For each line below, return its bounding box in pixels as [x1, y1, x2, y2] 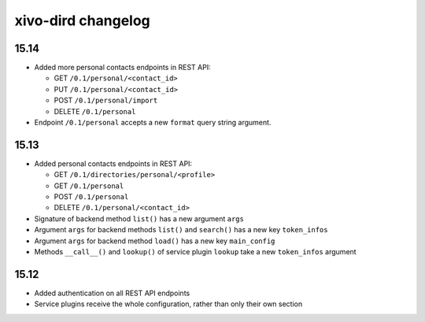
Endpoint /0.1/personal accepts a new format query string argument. [34, 118, 272, 128]
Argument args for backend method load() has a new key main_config [34, 236, 275, 246]
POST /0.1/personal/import [54, 95, 158, 105]
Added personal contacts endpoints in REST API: [34, 158, 193, 168]
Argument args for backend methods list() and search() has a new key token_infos [34, 225, 328, 235]
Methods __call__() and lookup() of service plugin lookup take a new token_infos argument [34, 247, 357, 257]
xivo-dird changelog [14, 12, 151, 29]
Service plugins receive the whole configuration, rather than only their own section [34, 299, 303, 309]
